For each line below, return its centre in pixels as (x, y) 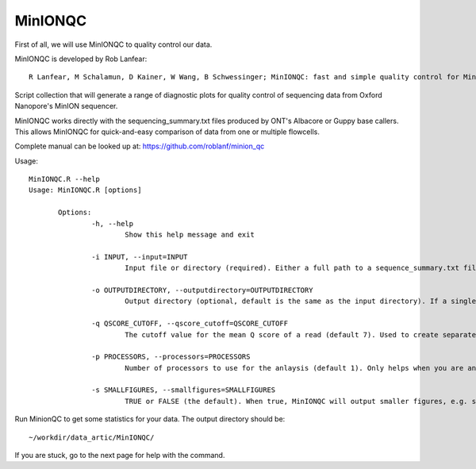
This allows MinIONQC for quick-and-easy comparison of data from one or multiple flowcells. (167, 132)
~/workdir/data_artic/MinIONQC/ (92, 437)
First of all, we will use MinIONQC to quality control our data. (113, 44)
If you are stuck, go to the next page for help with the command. (120, 456)
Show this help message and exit (190, 235)
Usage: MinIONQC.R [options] (85, 190)
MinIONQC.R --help (65, 179)
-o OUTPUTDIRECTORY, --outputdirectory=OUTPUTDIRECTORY (202, 290)
